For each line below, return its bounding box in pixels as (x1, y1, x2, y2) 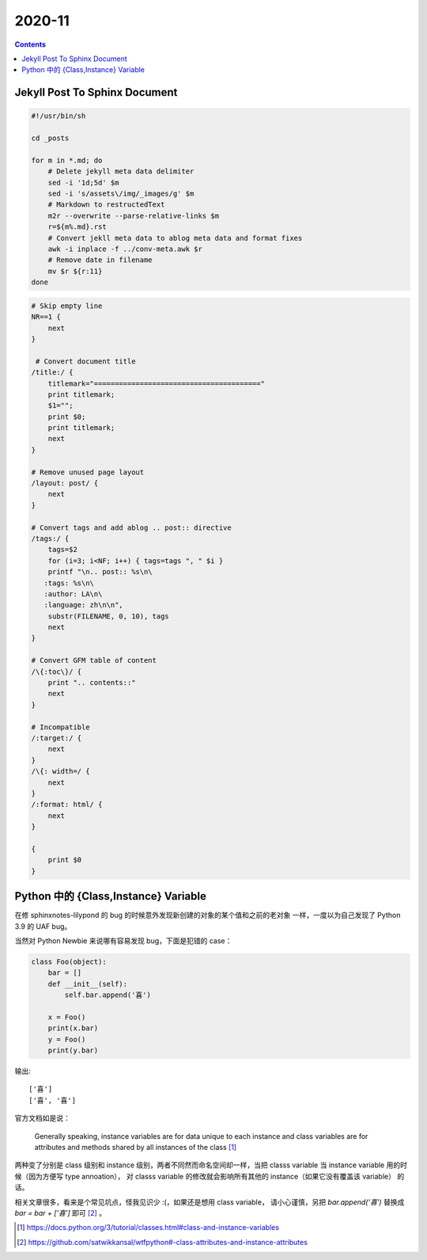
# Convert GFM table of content (31, 656, 157, 665)
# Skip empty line (31, 301, 103, 310)
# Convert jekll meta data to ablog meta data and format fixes (47, 234, 303, 242)
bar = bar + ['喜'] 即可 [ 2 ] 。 (14, 1208, 107, 1217)
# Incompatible (31, 722, 90, 732)
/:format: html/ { (31, 800, 103, 809)
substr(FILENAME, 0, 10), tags (47, 611, 169, 621)
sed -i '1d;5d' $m (47, 178, 119, 187)
